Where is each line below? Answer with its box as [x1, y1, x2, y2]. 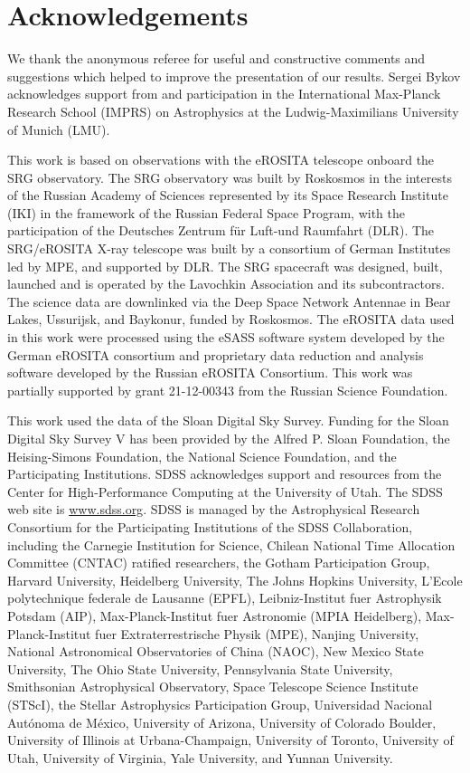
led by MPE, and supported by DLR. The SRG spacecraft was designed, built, [7, 256, 443, 275]
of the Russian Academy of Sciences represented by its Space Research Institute [7, 186, 448, 205]
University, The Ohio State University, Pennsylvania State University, [7, 659, 393, 678]
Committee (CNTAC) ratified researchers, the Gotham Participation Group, [7, 553, 430, 572]
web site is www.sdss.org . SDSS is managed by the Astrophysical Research [7, 500, 420, 519]
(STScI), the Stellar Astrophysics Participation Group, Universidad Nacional [7, 694, 433, 713]
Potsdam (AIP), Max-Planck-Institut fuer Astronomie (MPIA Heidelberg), [7, 606, 422, 625]
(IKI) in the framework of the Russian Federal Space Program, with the [7, 203, 405, 222]
